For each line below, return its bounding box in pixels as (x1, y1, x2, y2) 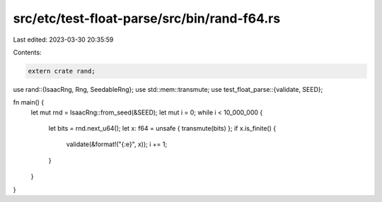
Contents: (13, 48, 42, 57)
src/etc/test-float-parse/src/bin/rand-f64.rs (13, 11, 281, 26)
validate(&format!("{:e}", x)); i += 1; (66, 140, 168, 148)
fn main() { (13, 98, 45, 107)
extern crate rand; (28, 67, 95, 75)
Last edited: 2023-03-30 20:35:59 (13, 35, 114, 44)
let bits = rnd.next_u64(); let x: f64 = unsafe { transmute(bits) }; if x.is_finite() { (48, 124, 276, 133)
